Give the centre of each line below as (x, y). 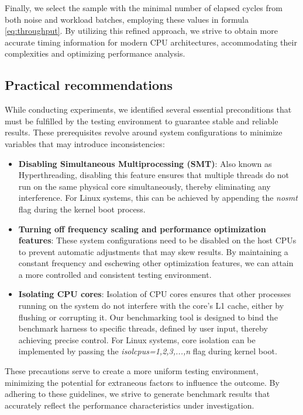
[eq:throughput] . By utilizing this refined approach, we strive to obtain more (141, 31)
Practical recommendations (89, 85)
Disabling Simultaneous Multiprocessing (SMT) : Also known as (145, 163)
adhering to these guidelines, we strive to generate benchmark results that (137, 394)
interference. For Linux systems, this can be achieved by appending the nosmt (158, 198)
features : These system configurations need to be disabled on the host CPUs (157, 240)
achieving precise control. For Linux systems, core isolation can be (137, 339)
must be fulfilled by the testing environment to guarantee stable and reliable (142, 121)
